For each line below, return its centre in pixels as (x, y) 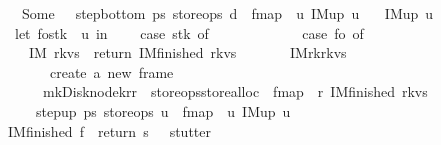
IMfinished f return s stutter (109, 130)
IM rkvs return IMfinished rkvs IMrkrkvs (187, 52)
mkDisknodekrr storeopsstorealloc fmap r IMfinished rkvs (235, 91)
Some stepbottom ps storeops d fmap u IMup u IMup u (227, 13)
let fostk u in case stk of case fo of (189, 32)
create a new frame (111, 71)
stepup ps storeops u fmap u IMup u (163, 110)
